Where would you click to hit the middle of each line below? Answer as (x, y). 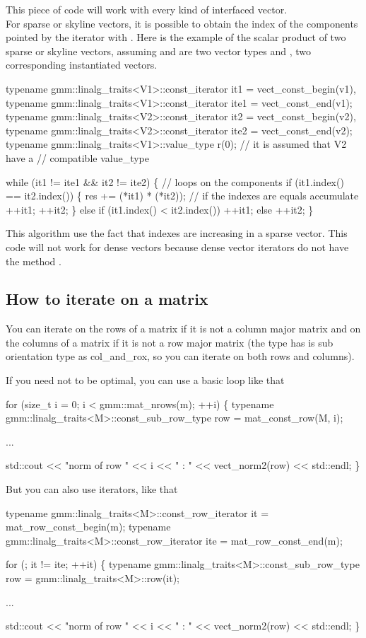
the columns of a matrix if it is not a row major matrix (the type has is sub (170, 342)
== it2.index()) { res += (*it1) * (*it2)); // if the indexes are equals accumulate (182, 196)
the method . (34, 261)
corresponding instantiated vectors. (82, 65)
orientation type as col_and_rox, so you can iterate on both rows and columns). (180, 356)
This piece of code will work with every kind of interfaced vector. (147, 9)
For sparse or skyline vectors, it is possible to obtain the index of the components (182, 23)
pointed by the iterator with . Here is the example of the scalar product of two (176, 37)
